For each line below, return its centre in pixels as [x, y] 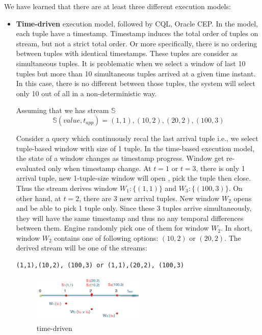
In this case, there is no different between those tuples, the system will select [136, 83]
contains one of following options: [106, 238]
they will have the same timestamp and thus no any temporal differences [130, 218]
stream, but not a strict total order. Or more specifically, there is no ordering [137, 43]
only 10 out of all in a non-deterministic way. [86, 93]
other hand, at [38, 198]
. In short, [237, 228]
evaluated [31, 168]
